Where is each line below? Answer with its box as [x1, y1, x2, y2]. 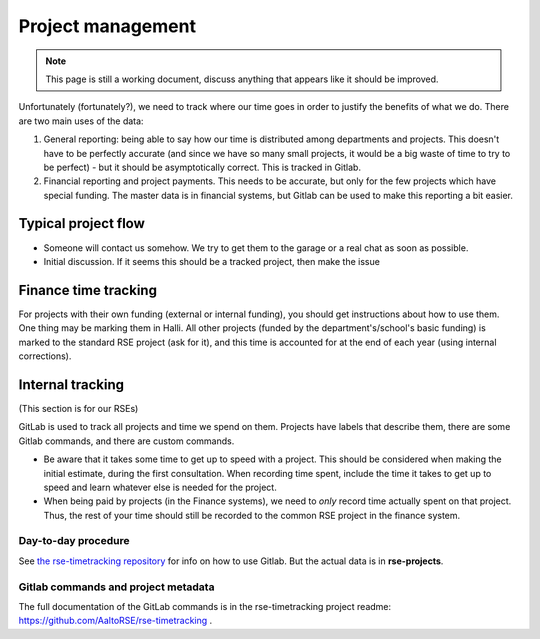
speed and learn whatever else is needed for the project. [43, 481, 277, 493]
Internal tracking [18, 376, 125, 393]
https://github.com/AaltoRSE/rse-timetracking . [18, 615, 213, 627]
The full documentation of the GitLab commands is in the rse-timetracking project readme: [18, 600, 392, 612]
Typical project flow [18, 215, 145, 232]
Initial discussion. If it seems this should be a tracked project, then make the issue [43, 255, 380, 267]
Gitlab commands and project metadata [18, 580, 215, 594]
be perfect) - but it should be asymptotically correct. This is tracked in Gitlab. [43, 161, 362, 173]
